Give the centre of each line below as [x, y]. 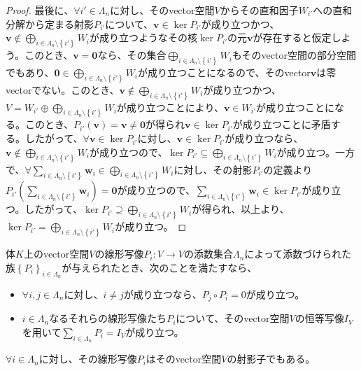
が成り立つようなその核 [144, 37]
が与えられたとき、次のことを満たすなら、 [160, 267]
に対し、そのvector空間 [162, 10]
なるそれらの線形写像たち [108, 318]
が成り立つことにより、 [170, 107]
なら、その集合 [132, 55]
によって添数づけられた [298, 254]
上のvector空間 [56, 254]
